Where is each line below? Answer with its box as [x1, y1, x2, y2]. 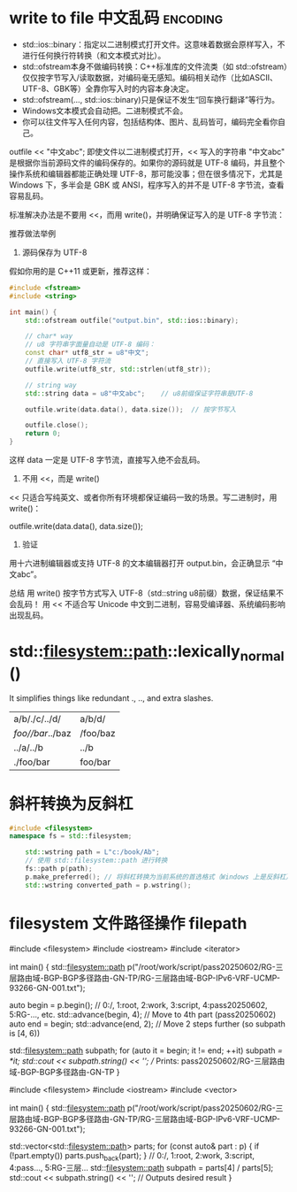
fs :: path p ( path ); [25, 865, 93, 873]
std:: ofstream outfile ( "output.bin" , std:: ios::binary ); [25, 316, 240, 325]
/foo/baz [80, 727, 116, 739]
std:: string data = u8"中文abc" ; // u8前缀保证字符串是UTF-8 [25, 388, 254, 398]
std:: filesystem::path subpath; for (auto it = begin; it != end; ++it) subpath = [9, 1045, 283, 1056]
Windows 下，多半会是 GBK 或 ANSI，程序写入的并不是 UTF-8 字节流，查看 [9, 179, 285, 190]
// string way [25, 381, 77, 389]
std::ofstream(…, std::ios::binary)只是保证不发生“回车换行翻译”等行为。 [21, 94, 280, 104]
